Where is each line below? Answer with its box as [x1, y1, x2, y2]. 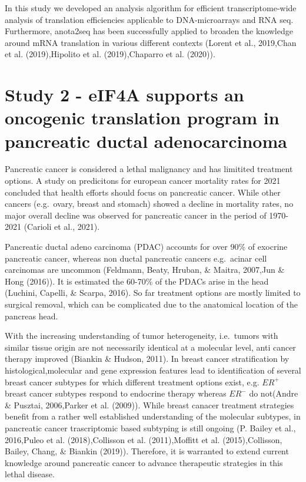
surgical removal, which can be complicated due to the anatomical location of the [5, 298, 298, 310]
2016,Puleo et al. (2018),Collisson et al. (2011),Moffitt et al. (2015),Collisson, [5, 433, 282, 445]
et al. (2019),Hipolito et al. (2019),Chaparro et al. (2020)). [5, 48, 215, 60]
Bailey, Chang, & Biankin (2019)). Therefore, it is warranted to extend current [5, 445, 289, 457]
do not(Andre [249, 387, 298, 400]
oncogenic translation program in [5, 105, 280, 130]
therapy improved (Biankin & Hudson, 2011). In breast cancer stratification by [5, 352, 290, 365]
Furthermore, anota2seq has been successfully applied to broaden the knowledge [5, 25, 293, 37]
